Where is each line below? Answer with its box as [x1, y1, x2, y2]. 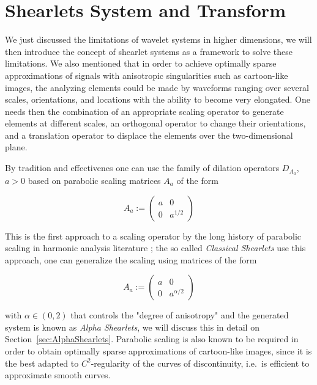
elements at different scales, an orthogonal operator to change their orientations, [5, 117, 306, 130]
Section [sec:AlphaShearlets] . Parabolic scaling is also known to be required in [5, 332, 299, 345]
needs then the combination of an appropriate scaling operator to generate [5, 105, 284, 117]
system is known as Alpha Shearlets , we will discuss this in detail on [5, 320, 259, 333]
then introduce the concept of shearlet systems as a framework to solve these [5, 45, 293, 57]
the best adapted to [5, 356, 79, 369]
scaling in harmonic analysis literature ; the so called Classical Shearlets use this [5, 241, 306, 254]
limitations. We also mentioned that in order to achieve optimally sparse [5, 57, 277, 70]
